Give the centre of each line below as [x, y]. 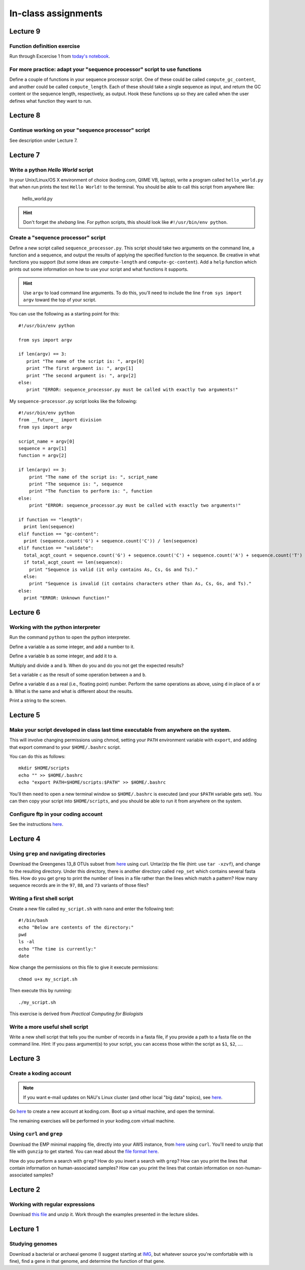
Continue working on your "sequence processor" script [80, 130]
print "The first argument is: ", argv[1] [80, 368]
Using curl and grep [36, 1134]
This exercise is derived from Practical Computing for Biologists [76, 1014]
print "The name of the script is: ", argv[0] [85, 361]
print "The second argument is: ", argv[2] [81, 376]
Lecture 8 [25, 115]
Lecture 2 [25, 1190]
